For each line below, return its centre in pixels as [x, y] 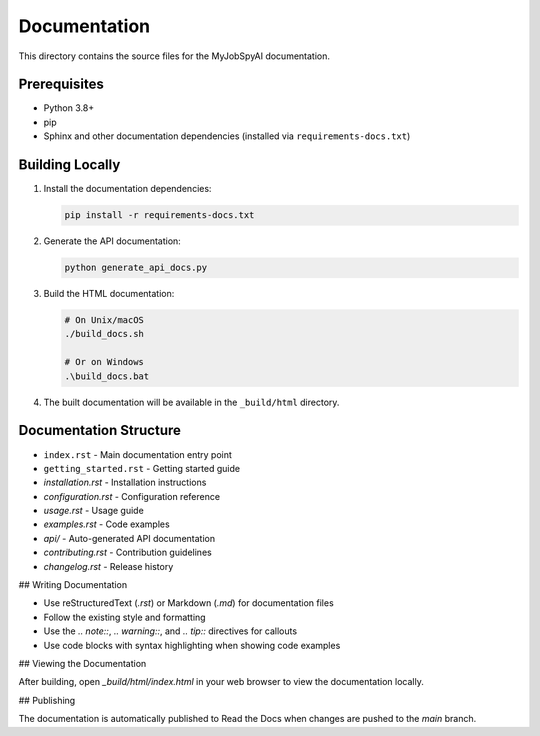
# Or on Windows [104, 362]
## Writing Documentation [73, 585]
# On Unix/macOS [104, 320]
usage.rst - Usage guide [93, 511]
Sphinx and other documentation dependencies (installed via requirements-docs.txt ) [227, 136]
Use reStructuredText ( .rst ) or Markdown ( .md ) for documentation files [188, 603]
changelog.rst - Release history [108, 566]
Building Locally [69, 165]
